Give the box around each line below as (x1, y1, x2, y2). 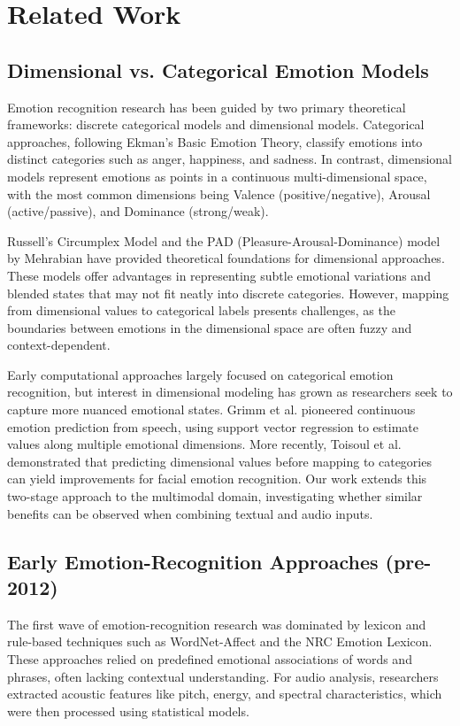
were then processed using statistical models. (7, 701, 249, 720)
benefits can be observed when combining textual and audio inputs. (7, 504, 373, 522)
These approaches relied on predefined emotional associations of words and (7, 650, 412, 668)
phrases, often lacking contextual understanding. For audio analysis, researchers (7, 667, 439, 685)
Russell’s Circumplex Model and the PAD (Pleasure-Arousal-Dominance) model (7, 231, 441, 250)
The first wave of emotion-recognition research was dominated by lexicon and (7, 614, 426, 633)
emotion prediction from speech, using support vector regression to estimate (7, 417, 419, 436)
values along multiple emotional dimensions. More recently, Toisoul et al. (7, 435, 402, 453)
